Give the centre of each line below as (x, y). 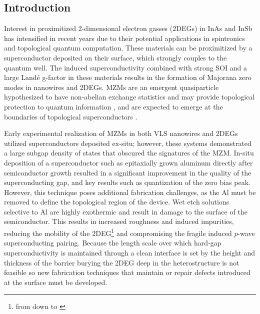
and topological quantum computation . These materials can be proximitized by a (128, 48)
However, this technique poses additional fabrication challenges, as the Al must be (130, 192)
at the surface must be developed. (56, 282)
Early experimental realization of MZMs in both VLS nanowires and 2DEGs (121, 133)
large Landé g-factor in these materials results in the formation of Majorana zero (128, 77)
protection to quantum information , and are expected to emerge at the (113, 106)
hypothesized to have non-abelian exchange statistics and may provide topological (129, 97)
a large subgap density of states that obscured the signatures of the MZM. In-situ (129, 153)
